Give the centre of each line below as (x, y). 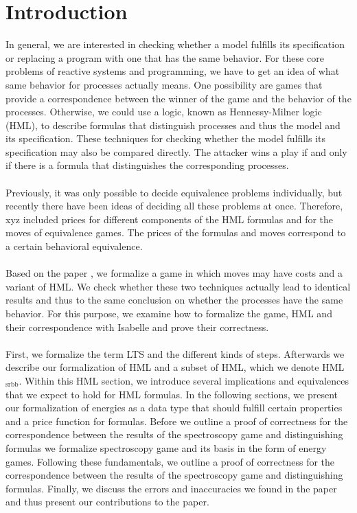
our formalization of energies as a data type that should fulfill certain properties (174, 408)
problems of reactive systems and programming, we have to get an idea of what (173, 71)
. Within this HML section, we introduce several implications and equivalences (184, 380)
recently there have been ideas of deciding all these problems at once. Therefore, (174, 206)
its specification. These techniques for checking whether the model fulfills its (166, 138)
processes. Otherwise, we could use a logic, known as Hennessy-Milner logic (164, 112)
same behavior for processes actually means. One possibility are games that (164, 84)
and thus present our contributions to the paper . (107, 502)
